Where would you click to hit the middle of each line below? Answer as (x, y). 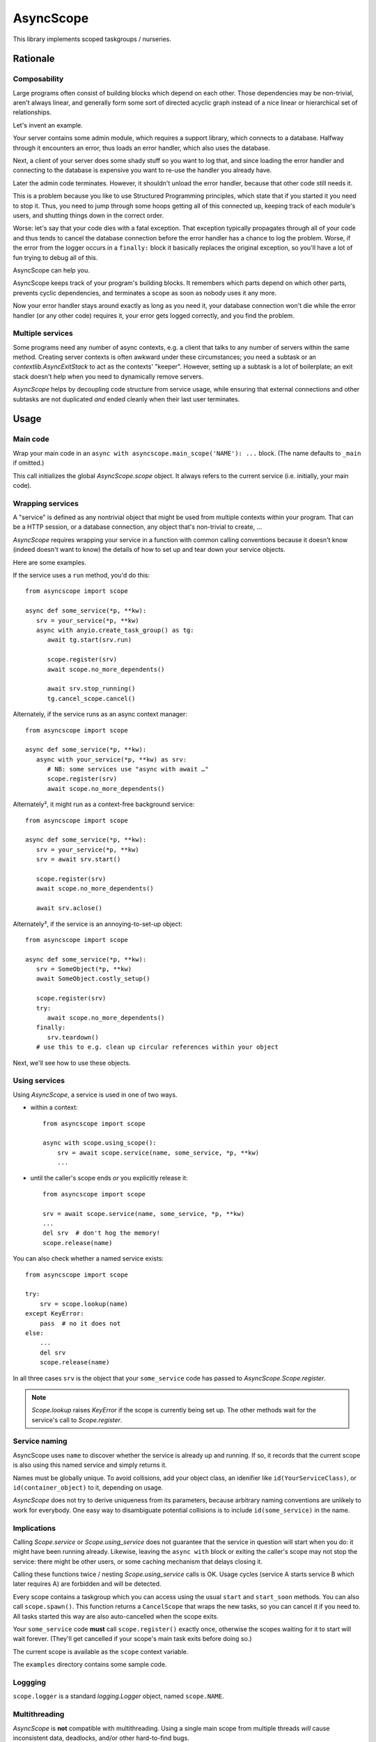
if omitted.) (29, 463)
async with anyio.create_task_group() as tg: (115, 630)
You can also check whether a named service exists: (88, 1258)
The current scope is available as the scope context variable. (101, 1651)
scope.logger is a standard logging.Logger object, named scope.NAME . (118, 1696)
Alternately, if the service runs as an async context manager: (100, 714)
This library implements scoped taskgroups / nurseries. (92, 39)
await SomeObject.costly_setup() (93, 979)
